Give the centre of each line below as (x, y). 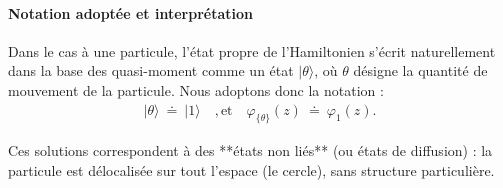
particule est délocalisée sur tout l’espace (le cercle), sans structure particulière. (251, 170)
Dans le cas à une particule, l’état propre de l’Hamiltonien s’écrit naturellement (252, 50)
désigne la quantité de (420, 70)
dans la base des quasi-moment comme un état (151, 70)
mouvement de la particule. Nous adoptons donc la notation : (196, 89)
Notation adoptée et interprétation (130, 12)
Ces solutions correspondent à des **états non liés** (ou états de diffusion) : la (250, 150)
